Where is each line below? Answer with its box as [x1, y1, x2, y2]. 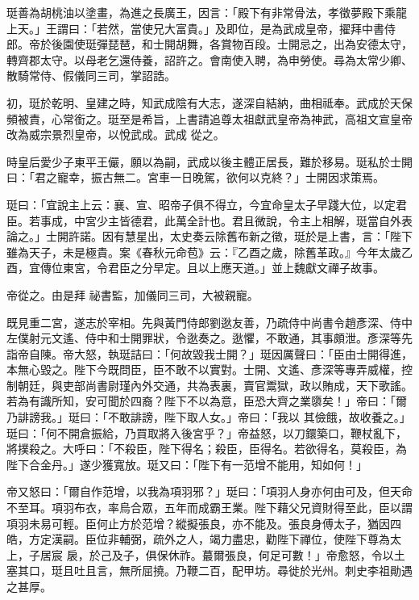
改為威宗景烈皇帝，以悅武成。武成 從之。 [6, 126, 225, 143]
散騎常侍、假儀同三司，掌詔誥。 [6, 67, 176, 84]
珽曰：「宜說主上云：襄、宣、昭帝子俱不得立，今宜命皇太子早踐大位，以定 [6, 195, 396, 212]
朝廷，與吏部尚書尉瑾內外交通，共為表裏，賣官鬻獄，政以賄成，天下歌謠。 [17, 376, 413, 393]
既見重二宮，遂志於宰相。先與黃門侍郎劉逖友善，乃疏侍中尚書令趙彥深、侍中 [6, 313, 413, 330]
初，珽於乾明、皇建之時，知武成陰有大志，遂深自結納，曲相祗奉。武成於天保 [6, 94, 413, 111]
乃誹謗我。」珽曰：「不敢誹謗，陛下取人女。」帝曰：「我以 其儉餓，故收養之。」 [6, 409, 411, 426]
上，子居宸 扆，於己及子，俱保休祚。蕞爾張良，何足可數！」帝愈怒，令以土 [6, 546, 405, 563]
